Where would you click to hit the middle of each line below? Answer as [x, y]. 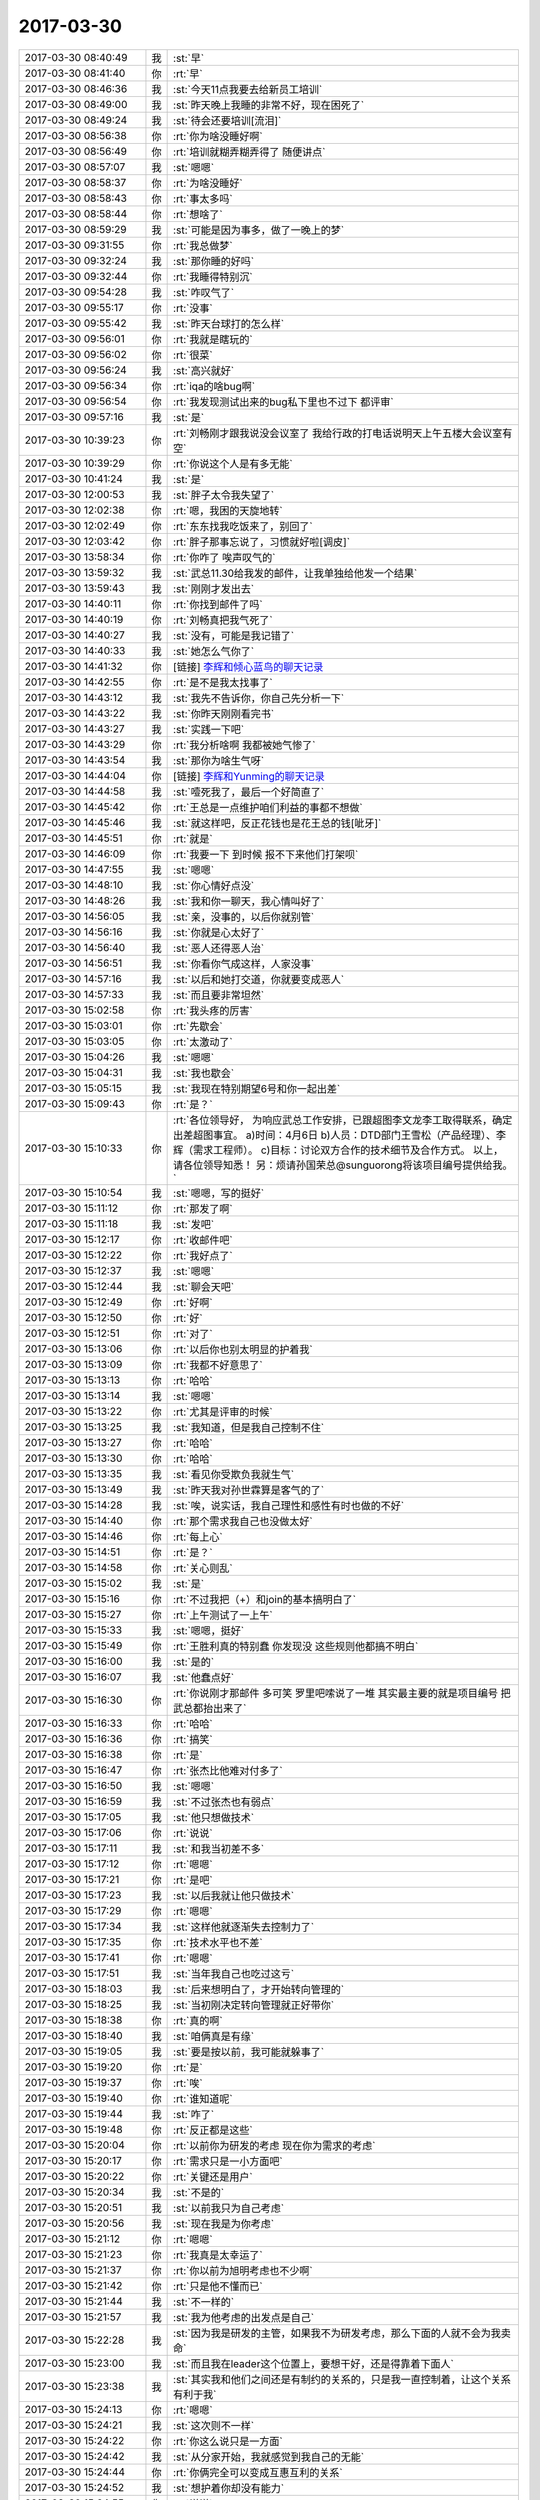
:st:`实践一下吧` [209, 729]
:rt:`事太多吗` [203, 198]
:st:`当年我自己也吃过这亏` [234, 1973]
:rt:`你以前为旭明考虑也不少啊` [243, 2270]
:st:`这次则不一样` [214, 2425]
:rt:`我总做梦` [203, 245]
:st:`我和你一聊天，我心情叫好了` [249, 901]
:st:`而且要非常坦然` [219, 995]
